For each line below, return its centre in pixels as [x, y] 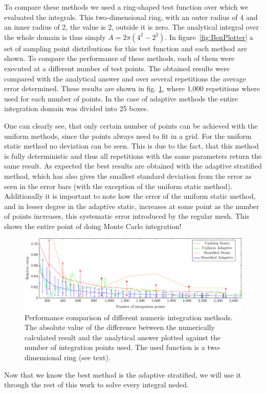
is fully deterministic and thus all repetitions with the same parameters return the [133, 156]
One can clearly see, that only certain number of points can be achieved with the [131, 125]
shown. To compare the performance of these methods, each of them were [119, 58]
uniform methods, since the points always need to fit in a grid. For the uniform [128, 136]
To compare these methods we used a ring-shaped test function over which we [126, 7]
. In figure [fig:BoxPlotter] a [209, 37]
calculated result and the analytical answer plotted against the [123, 337]
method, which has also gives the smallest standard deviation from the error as [128, 175]
